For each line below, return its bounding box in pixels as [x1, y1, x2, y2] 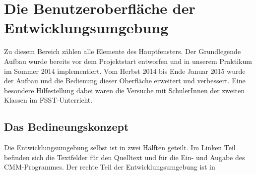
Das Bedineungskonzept [4, 119, 129, 134]
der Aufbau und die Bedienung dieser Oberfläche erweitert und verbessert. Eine [4, 75, 246, 86]
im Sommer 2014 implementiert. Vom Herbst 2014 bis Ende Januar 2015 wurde [4, 65, 246, 76]
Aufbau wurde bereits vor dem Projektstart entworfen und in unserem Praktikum [4, 56, 252, 66]
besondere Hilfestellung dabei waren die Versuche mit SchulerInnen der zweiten [4, 85, 245, 95]
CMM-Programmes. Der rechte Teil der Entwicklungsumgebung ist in [4, 162, 215, 172]
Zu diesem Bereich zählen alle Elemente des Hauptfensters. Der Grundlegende [4, 46, 241, 57]
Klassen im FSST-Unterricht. [4, 95, 93, 105]
